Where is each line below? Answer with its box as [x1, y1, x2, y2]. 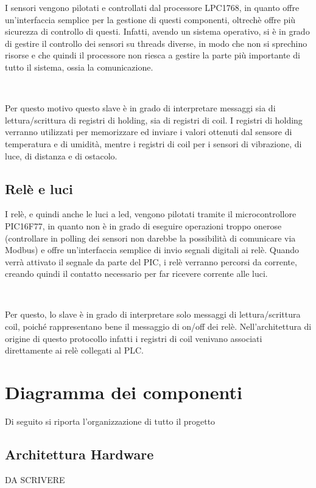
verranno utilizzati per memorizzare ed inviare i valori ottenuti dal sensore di [5, 125, 292, 138]
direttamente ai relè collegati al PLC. [5, 344, 144, 357]
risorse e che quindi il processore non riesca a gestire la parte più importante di [5, 49, 300, 61]
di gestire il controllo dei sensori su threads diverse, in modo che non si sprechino [5, 37, 307, 49]
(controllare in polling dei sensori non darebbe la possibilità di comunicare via [5, 231, 296, 244]
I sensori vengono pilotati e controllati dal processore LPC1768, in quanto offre [5, 1, 300, 13]
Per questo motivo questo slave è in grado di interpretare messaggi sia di [5, 102, 276, 114]
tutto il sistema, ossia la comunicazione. [5, 60, 153, 73]
